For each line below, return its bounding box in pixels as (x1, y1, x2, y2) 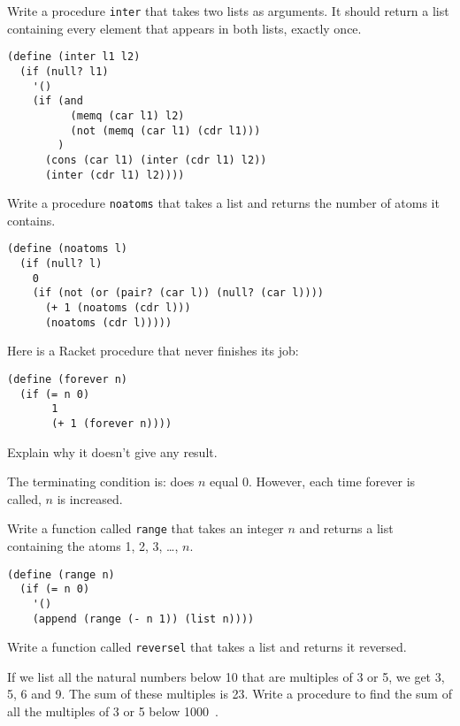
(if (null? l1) (19, 65, 109, 78)
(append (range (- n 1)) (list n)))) (32, 612, 255, 625)
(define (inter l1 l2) (7, 50, 141, 64)
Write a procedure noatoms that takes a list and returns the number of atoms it (7, 194, 440, 212)
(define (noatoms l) (7, 242, 128, 256)
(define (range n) (7, 568, 115, 581)
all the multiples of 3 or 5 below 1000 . (7, 702, 218, 721)
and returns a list (299, 519, 394, 538)
